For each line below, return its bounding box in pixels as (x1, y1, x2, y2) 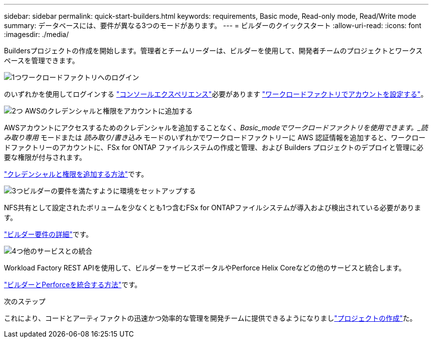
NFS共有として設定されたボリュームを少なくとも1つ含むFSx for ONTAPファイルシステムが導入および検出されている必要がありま (4, 203, 421, 212)
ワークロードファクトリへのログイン (21, 73, 139, 81)
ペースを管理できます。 (4, 56, 79, 65)
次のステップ (4, 297, 45, 305)
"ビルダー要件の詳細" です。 (4, 230, 93, 238)
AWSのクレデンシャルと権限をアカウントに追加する (25, 107, 193, 115)
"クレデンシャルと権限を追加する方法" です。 (4, 170, 148, 178)
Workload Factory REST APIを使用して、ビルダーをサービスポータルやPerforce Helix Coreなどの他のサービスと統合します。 (4, 264, 406, 272)
